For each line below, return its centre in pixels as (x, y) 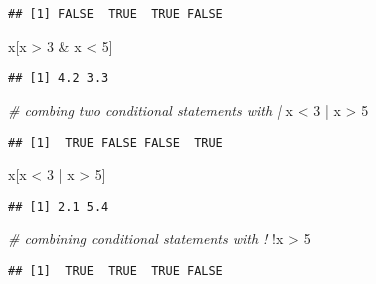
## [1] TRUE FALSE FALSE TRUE (115, 142)
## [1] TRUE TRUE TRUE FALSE (115, 271)
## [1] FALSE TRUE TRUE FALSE (115, 14)
